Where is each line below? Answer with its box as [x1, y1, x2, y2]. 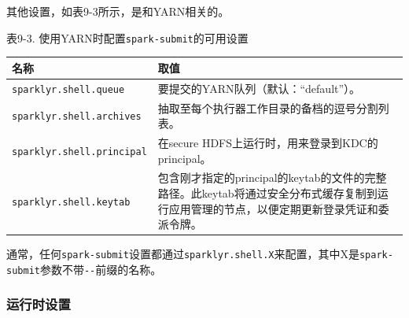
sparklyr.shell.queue [12, 83, 125, 95]
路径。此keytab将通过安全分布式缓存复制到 [157, 184, 378, 201]
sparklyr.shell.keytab [12, 196, 131, 208]
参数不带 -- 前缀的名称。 [39, 261, 162, 277]
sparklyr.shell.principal [12, 146, 147, 157]
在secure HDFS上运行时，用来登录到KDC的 [157, 134, 378, 150]
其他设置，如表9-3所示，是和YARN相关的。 [6, 3, 230, 19]
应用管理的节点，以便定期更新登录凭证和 [168, 200, 378, 216]
